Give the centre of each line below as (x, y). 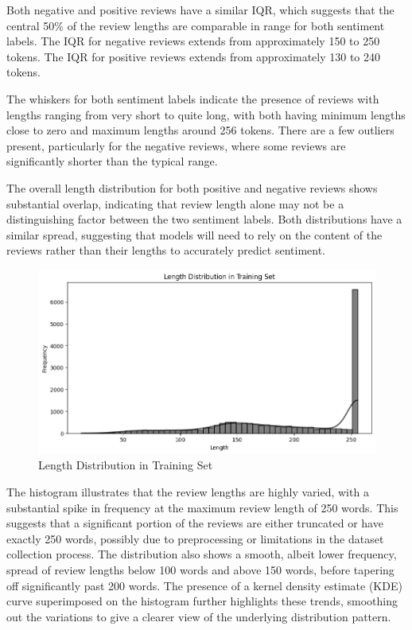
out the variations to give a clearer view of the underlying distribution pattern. (199, 616)
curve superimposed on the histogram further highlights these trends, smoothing (202, 601)
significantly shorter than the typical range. (112, 161)
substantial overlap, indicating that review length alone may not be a (175, 203)
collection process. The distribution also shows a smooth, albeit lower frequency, (202, 554)
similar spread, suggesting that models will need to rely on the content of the (194, 234)
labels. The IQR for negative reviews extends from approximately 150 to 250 (193, 41)
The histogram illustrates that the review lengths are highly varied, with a (188, 492)
